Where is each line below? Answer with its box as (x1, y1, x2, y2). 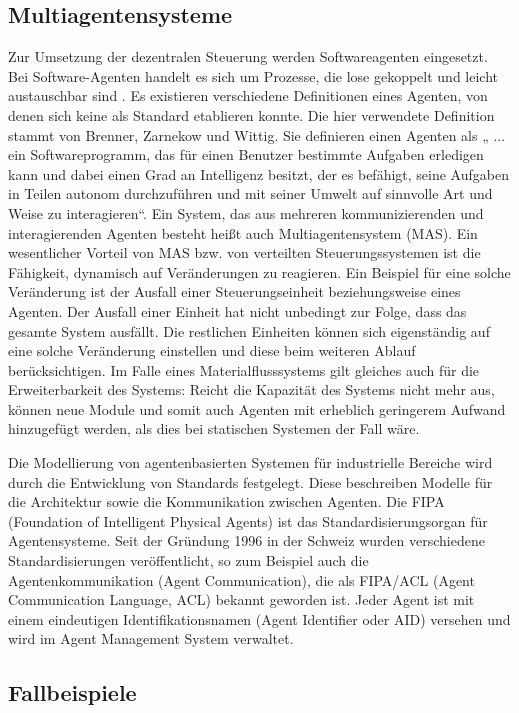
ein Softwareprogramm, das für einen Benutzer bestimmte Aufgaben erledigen (8, 144, 484, 165)
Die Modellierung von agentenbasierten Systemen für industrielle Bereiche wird (8, 452, 493, 473)
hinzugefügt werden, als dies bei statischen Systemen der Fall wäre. (8, 418, 420, 439)
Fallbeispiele (8, 677, 137, 708)
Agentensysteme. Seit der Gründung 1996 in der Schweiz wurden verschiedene (8, 530, 485, 551)
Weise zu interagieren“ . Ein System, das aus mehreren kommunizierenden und (8, 202, 484, 223)
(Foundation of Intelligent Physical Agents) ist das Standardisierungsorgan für (8, 510, 488, 531)
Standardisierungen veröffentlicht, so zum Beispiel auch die (8, 550, 369, 571)
